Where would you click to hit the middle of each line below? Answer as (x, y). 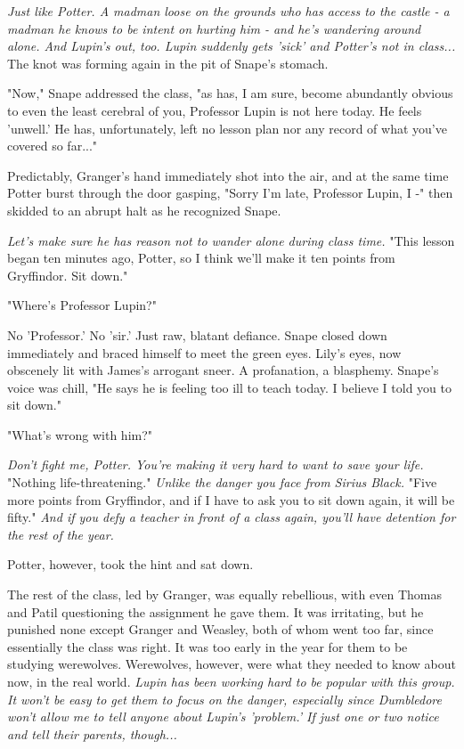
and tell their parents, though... (92, 733)
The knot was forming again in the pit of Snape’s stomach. (168, 63)
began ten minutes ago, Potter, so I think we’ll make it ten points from (201, 258)
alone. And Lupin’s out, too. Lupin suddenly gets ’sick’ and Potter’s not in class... (232, 46)
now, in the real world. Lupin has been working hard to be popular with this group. (231, 681)
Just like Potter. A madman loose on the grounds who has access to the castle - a (228, 11)
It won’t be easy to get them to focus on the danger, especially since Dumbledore (224, 699)
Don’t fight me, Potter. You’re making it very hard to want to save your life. (216, 464)
